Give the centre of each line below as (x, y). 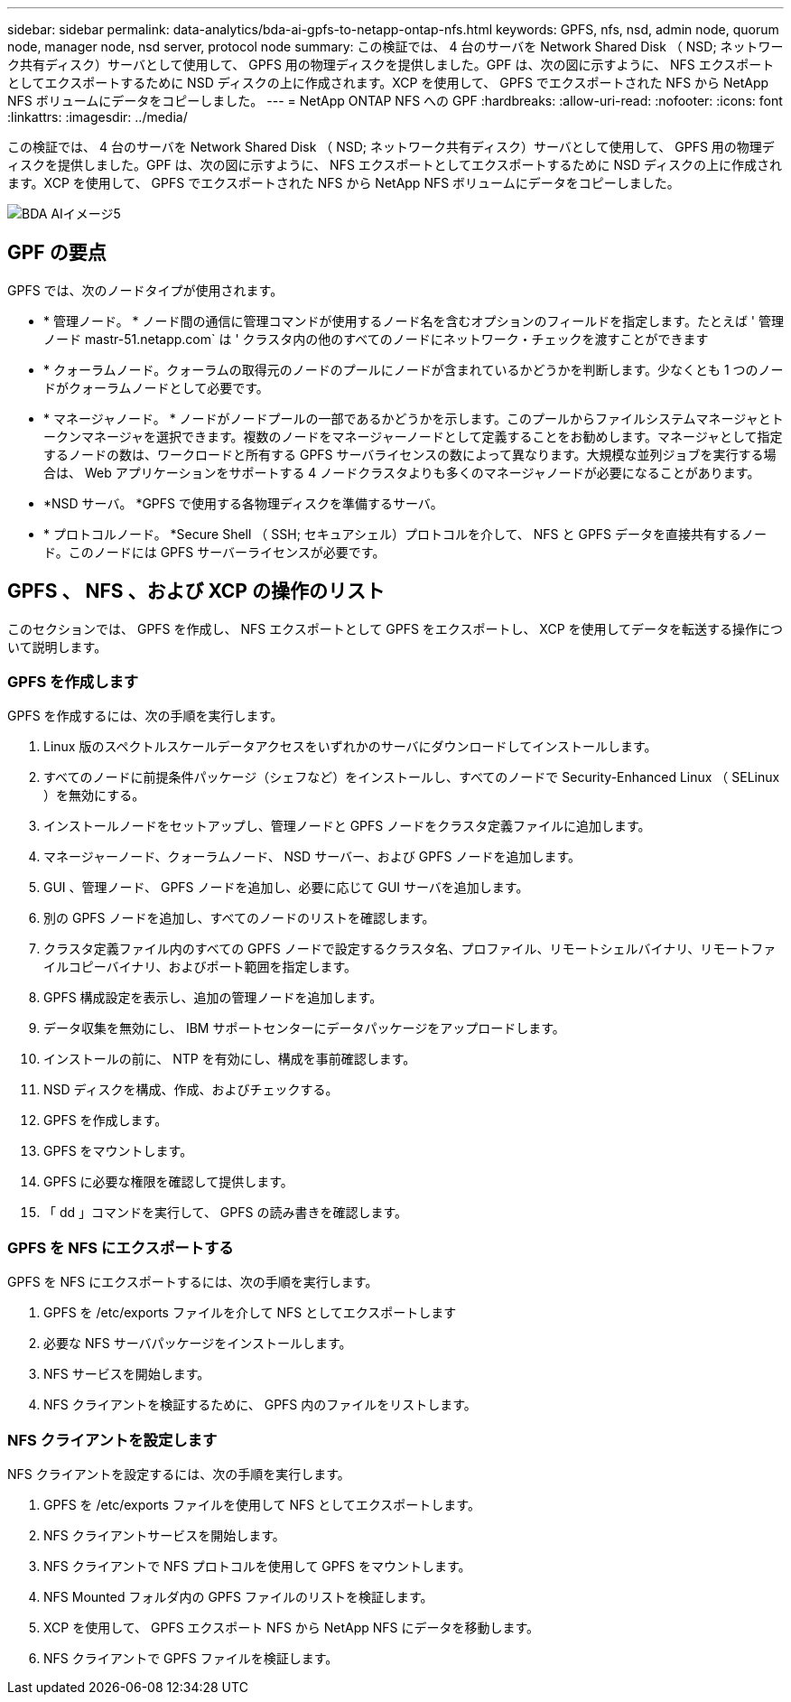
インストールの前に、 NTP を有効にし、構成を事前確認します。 (230, 1059)
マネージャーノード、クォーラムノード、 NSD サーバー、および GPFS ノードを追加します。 (312, 857)
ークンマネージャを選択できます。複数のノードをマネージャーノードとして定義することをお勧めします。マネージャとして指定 (413, 436)
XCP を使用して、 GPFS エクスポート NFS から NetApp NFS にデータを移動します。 (292, 1627)
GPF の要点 (57, 253)
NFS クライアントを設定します (112, 1440)
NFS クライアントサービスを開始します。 (164, 1535)
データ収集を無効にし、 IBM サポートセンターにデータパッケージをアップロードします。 (304, 1028)
